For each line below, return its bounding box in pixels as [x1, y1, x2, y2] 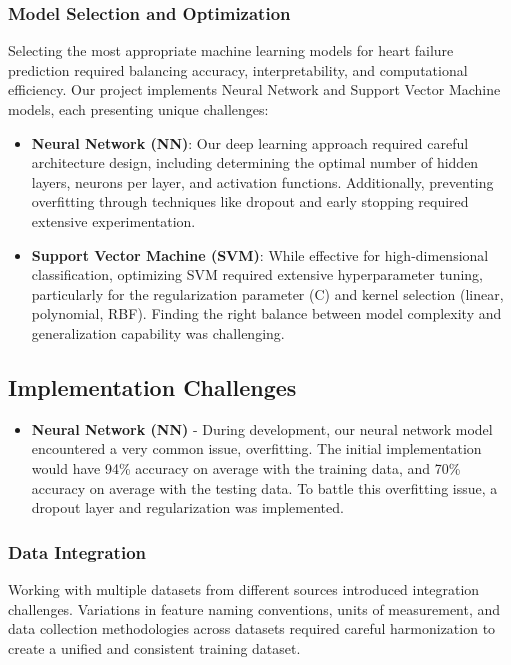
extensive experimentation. [31, 210, 196, 231]
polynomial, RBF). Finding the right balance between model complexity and [31, 303, 502, 324]
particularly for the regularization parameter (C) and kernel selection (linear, [31, 283, 504, 304]
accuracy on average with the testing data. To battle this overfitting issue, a [31, 477, 498, 498]
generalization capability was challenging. [31, 322, 285, 343]
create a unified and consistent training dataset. [8, 637, 301, 658]
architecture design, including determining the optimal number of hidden [31, 152, 479, 173]
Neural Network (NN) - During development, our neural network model [31, 418, 493, 439]
